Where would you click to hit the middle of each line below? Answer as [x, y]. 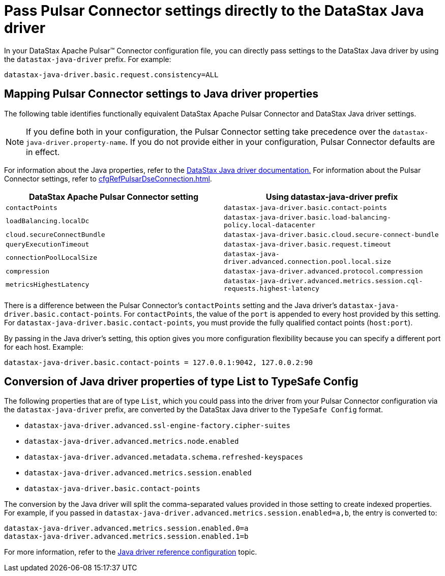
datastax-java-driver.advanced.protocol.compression [323, 271]
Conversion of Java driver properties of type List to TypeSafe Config [181, 382]
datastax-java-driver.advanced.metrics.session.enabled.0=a [126, 528]
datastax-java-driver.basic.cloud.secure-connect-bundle [331, 234]
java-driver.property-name [76, 142]
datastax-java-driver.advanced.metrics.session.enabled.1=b [126, 537]
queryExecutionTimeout [48, 244]
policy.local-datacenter [270, 225]
